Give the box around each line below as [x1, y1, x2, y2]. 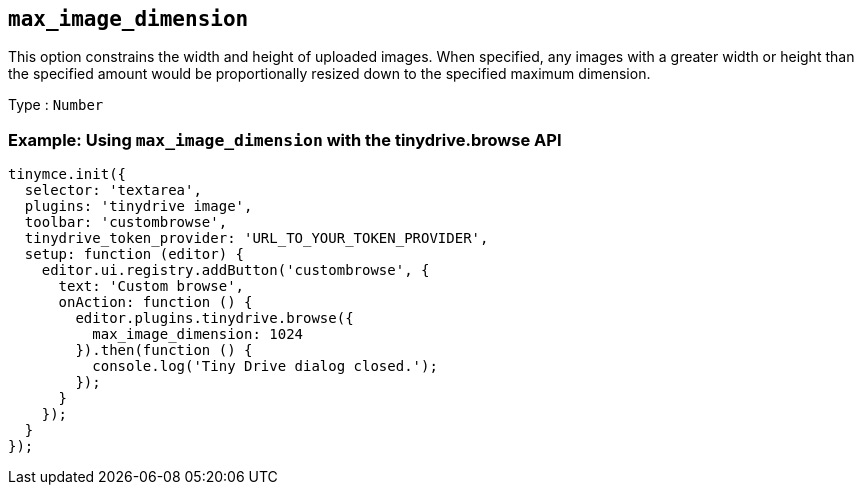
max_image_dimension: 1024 [92, 326, 304, 343]
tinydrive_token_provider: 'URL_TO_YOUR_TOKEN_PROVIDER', [24, 230, 489, 247]
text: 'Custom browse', [58, 278, 245, 295]
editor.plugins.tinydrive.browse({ [75, 310, 354, 327]
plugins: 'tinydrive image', [24, 198, 253, 215]
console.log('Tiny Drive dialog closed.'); [92, 358, 438, 375]
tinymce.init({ [8, 166, 127, 183]
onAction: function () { [58, 294, 253, 311]
